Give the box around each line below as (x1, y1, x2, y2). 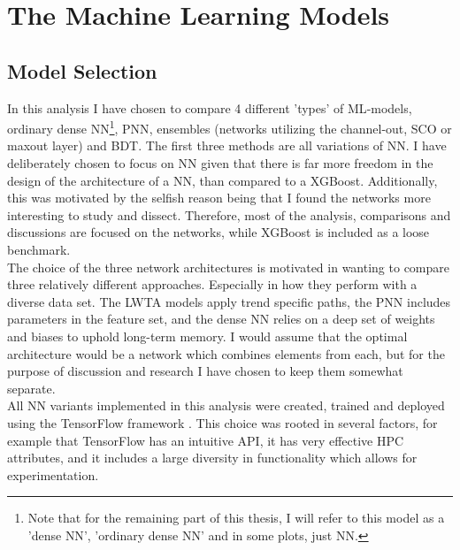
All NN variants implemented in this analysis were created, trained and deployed (7, 396, 445, 415)
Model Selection (7, 57, 157, 84)
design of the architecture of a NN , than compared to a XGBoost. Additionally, (7, 171, 438, 189)
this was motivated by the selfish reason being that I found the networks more (7, 188, 431, 207)
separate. (7, 378, 56, 397)
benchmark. (7, 240, 71, 258)
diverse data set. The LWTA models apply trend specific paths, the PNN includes (7, 292, 451, 310)
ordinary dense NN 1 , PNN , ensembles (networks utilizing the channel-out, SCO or (7, 117, 452, 137)
